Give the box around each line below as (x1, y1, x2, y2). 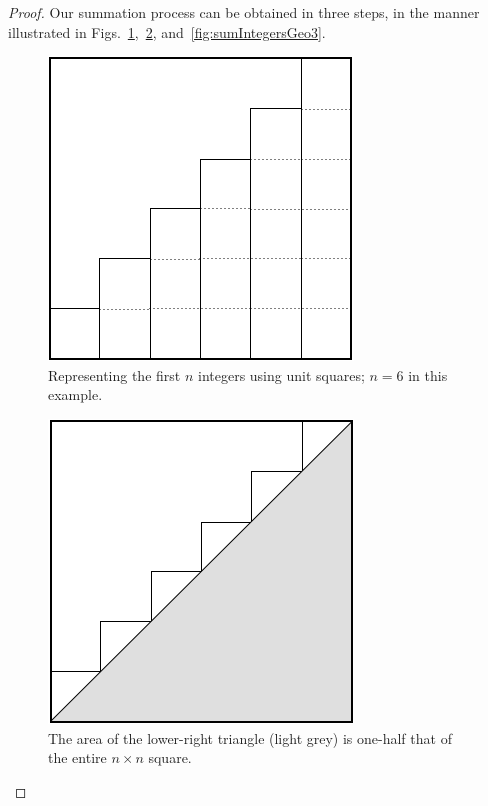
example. (48, 384, 103, 405)
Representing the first (48, 364, 181, 385)
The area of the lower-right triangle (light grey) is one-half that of (48, 727, 452, 748)
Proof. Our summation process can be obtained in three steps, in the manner (8, 2, 480, 22)
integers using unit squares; (197, 364, 365, 385)
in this (408, 364, 448, 385)
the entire (48, 747, 107, 768)
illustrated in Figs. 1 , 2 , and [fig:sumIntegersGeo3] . (8, 21, 326, 42)
